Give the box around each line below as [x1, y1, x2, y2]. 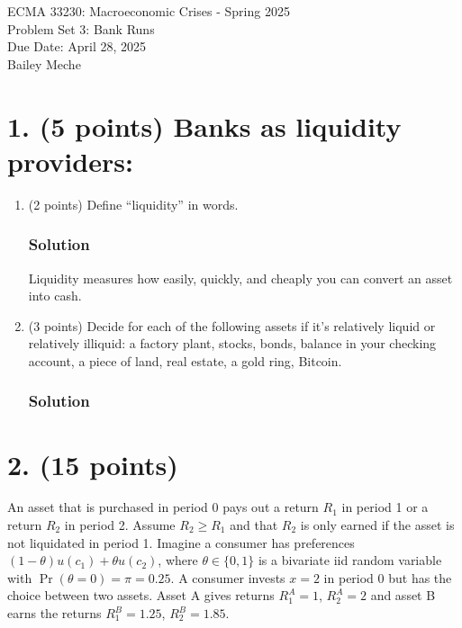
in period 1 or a [341, 498, 429, 516]
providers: [7, 142, 133, 179]
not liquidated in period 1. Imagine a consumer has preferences [7, 533, 355, 552]
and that [230, 516, 278, 534]
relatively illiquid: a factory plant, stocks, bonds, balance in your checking [28, 334, 437, 353]
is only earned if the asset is [300, 516, 455, 534]
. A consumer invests [170, 568, 285, 587]
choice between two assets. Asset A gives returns [7, 586, 275, 605]
